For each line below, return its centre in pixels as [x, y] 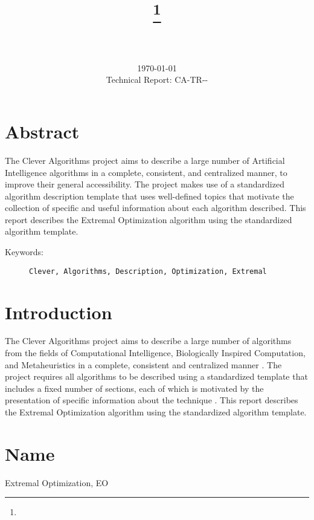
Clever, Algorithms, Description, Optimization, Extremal [148, 271]
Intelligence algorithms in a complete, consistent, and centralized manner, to [146, 172]
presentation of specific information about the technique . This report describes [152, 400]
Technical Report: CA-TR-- [157, 80]
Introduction [59, 312]
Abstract [42, 131]
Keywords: [24, 252]
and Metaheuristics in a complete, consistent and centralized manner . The [143, 364]
